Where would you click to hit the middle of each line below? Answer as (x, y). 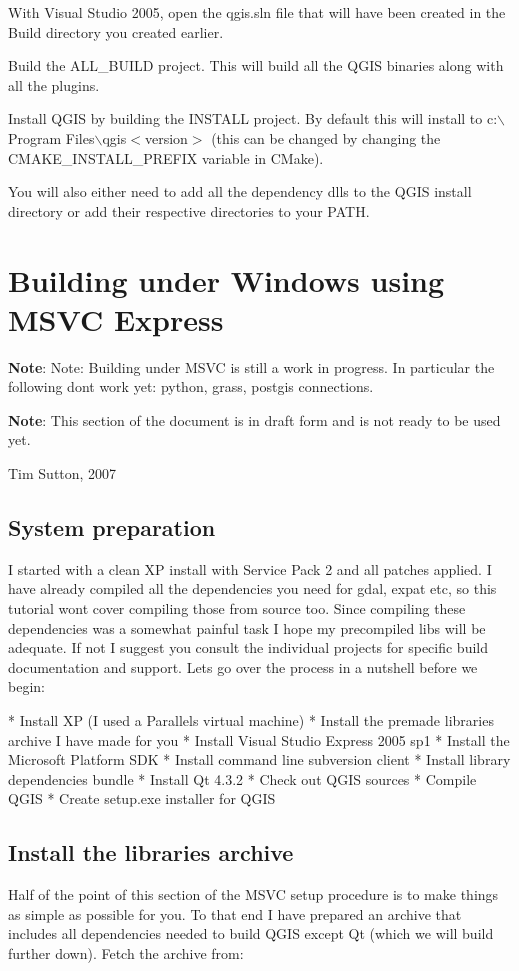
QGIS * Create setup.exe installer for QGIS (142, 798)
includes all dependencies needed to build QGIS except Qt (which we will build (251, 933)
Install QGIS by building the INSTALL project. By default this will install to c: (253, 118)
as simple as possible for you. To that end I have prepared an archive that (235, 913)
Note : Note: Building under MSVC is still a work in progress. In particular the (251, 366)
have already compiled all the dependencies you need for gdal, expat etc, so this (252, 588)
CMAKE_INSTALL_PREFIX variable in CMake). (166, 157)
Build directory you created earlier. (116, 31)
